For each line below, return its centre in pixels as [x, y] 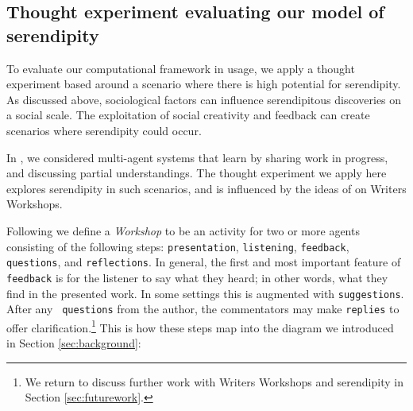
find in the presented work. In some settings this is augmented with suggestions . [205, 293]
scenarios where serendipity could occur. [104, 130]
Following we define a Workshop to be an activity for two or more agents [183, 230]
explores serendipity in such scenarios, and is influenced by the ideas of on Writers [206, 188]
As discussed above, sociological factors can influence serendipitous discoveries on [204, 99]
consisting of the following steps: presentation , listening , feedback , [178, 246]
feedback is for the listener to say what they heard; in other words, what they [197, 277]
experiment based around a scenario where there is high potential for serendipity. [204, 84]
